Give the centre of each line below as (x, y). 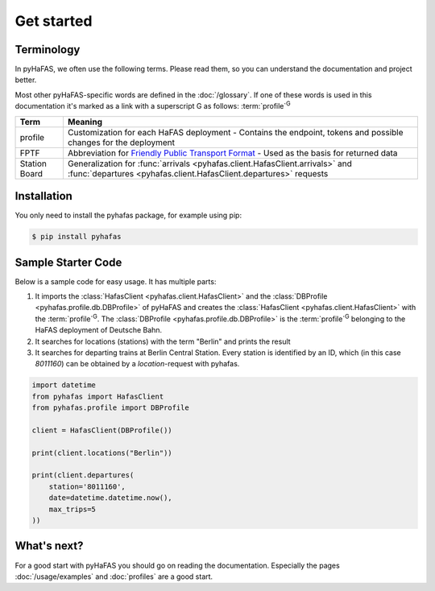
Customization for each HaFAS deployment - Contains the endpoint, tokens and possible (235, 132)
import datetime (64, 385)
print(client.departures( (83, 475)
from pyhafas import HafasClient (98, 396)
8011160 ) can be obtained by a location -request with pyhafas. (137, 364)
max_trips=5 (72, 509)
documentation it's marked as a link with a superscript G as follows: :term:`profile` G (153, 105)
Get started (54, 21)
